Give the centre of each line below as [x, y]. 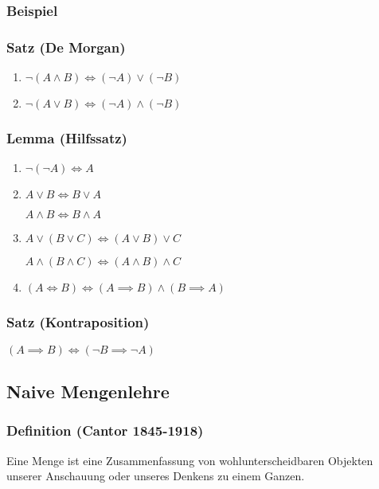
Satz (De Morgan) [66, 47]
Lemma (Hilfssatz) [67, 137]
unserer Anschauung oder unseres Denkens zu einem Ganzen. [156, 476]
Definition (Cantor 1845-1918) [105, 430]
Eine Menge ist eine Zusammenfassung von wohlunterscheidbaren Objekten [190, 460]
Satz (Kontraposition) [78, 322]
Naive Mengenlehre [88, 391]
